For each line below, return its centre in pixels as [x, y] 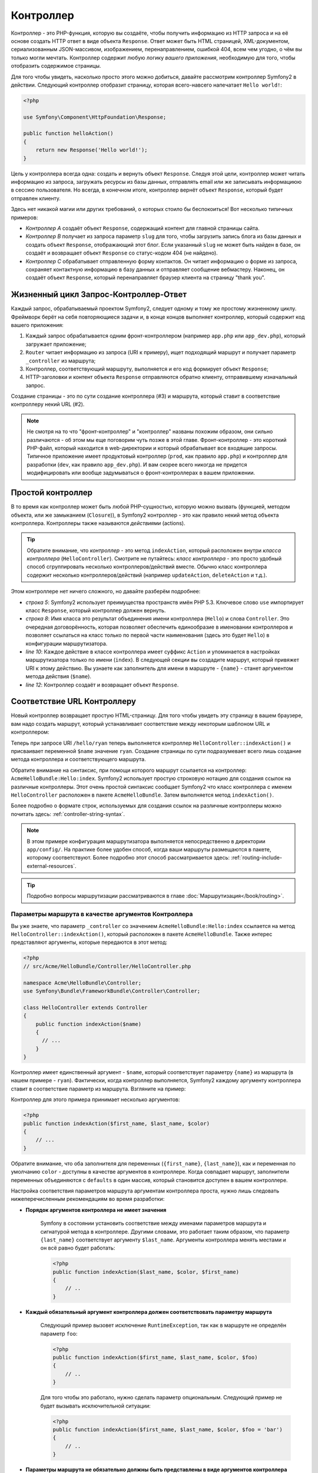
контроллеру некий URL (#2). [48, 404]
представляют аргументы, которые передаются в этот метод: [89, 942]
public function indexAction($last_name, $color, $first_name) [146, 1272]
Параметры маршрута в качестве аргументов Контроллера [102, 914]
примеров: [24, 217]
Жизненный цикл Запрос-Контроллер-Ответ [99, 295]
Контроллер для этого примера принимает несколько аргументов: [95, 1099]
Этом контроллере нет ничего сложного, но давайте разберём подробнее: [106, 592]
